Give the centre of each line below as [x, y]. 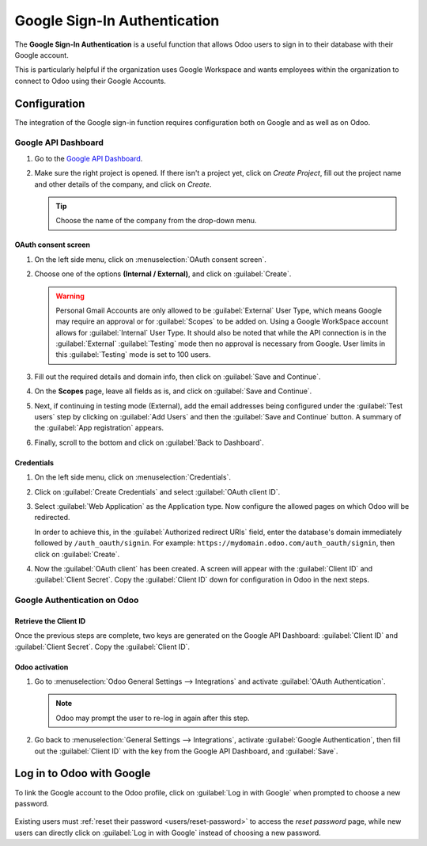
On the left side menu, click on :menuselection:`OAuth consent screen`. [150, 259]
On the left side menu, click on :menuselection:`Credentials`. [132, 477]
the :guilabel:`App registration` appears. [99, 428]
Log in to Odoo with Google [83, 774]
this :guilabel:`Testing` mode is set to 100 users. [133, 355]
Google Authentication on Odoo [77, 600]
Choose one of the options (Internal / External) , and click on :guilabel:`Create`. [163, 274]
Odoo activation [42, 667]
